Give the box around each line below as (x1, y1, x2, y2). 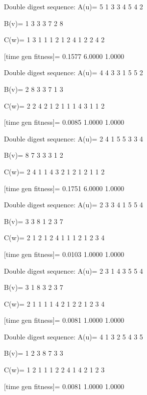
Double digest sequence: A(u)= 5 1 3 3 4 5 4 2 (4, 1, 143, 11)
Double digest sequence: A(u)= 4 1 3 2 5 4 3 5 (4, 331, 143, 341)
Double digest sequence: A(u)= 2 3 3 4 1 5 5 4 (4, 199, 143, 210)
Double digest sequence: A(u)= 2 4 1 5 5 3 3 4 (4, 133, 143, 143)
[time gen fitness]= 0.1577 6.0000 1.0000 (4, 51, 124, 61)
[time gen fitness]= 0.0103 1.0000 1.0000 (4, 249, 124, 259)
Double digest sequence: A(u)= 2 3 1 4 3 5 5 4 (4, 265, 143, 276)
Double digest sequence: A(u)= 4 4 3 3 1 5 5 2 (4, 67, 143, 78)
